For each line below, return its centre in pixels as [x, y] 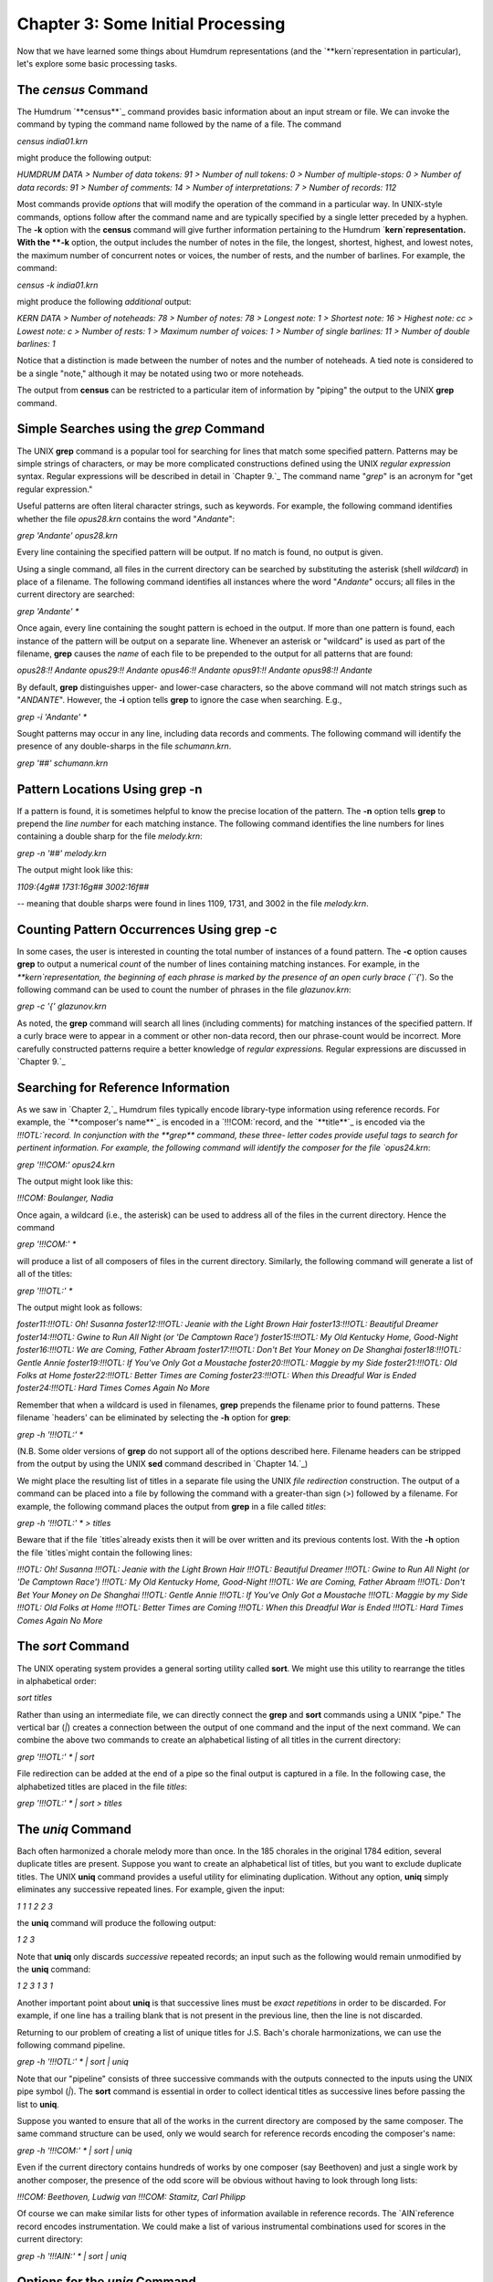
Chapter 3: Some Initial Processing [151, 24]
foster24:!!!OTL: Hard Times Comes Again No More [113, 1388]
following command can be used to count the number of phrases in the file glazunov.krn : [184, 989]
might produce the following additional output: [104, 301]
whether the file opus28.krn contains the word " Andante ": [126, 518]
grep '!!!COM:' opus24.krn [66, 1165]
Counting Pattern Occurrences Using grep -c [147, 930]
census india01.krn [52, 141]
